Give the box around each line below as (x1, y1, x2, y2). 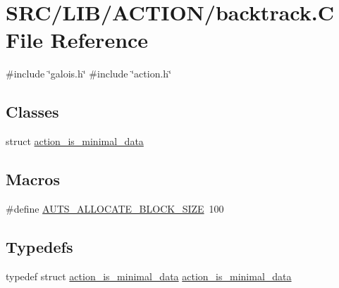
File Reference (6, 25, 149, 54)
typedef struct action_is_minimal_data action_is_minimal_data (6, 268, 292, 283)
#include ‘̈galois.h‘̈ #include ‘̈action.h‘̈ (6, 66, 172, 81)
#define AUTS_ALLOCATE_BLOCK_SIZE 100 (6, 201, 224, 215)
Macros (6, 168, 60, 190)
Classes (6, 101, 59, 123)
